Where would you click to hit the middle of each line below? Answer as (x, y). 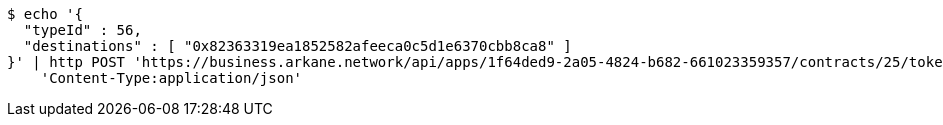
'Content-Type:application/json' (171, 78)
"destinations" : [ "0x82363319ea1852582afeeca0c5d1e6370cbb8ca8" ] (297, 46)
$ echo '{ (45, 14)
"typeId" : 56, (82, 30)
